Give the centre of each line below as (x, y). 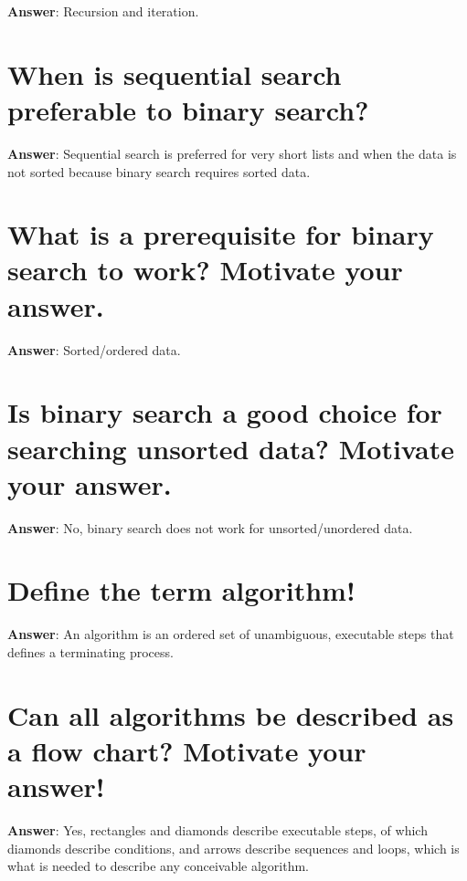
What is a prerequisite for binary (221, 234)
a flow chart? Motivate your (187, 750)
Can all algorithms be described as (231, 714)
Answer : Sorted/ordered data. (94, 349)
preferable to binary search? (188, 109)
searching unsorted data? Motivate (231, 448)
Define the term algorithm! (181, 590)
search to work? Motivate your (205, 270)
